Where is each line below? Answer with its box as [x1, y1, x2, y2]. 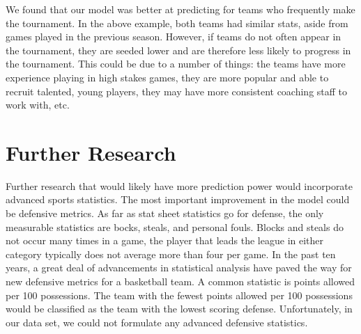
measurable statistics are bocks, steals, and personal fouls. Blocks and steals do [6, 219, 344, 234]
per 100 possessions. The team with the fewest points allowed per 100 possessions [6, 287, 353, 302]
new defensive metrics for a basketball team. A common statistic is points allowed [6, 274, 355, 289]
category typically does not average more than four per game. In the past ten [6, 246, 336, 261]
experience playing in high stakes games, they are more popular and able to [6, 70, 329, 84]
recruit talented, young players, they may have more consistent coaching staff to [6, 83, 348, 98]
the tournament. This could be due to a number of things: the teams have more [6, 56, 346, 71]
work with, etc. [6, 97, 70, 112]
